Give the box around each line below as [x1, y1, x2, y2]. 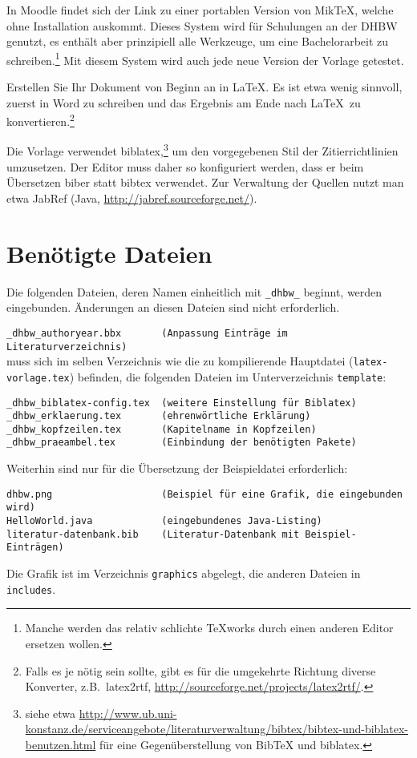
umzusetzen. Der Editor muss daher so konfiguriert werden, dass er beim [6, 158, 364, 175]
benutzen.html [25, 736, 96, 752]
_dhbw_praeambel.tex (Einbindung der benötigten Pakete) [6, 437, 357, 449]
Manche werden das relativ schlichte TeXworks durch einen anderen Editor [25, 619, 394, 636]
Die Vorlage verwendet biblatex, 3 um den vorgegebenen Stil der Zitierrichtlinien [6, 140, 399, 159]
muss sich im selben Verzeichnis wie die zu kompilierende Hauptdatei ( [6, 353, 354, 369]
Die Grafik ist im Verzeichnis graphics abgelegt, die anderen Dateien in [6, 565, 361, 581]
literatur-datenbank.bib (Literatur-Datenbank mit [6, 528, 300, 540]
